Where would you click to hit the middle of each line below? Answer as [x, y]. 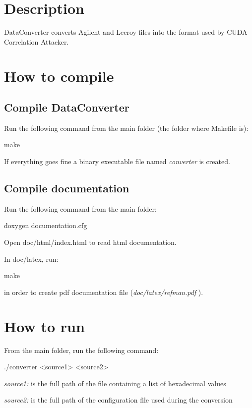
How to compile [59, 76]
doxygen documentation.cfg [46, 225]
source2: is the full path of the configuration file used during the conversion [118, 400]
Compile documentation [67, 188]
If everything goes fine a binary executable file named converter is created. [117, 161]
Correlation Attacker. [36, 41]
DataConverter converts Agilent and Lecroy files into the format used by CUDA [126, 32]
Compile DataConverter [67, 107]
